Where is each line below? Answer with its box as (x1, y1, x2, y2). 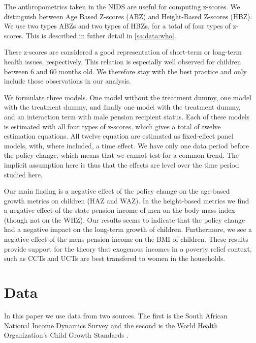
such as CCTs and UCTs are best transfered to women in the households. (4, 253, 225, 263)
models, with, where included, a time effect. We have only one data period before (4, 140, 249, 150)
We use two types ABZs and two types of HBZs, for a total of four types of (4, 21, 231, 31)
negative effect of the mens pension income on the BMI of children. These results (4, 234, 249, 244)
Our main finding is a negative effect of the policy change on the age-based (4, 186, 230, 196)
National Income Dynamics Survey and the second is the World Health (4, 320, 218, 330)
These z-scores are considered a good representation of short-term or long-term (4, 47, 242, 57)
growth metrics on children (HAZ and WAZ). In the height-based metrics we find (4, 195, 249, 205)
